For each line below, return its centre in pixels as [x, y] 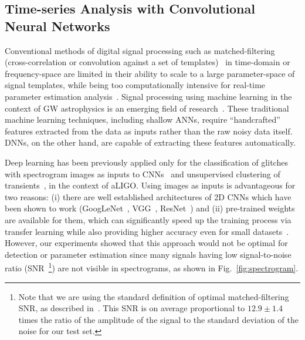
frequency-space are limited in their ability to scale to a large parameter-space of [150, 73]
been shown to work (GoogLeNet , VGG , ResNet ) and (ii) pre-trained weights [150, 208]
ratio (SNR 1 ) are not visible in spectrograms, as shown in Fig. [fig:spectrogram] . [152, 267]
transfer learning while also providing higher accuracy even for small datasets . [147, 231]
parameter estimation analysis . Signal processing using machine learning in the [148, 96]
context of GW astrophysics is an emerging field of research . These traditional [147, 108]
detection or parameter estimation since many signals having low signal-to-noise [148, 254]
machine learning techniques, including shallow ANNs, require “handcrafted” [143, 119]
